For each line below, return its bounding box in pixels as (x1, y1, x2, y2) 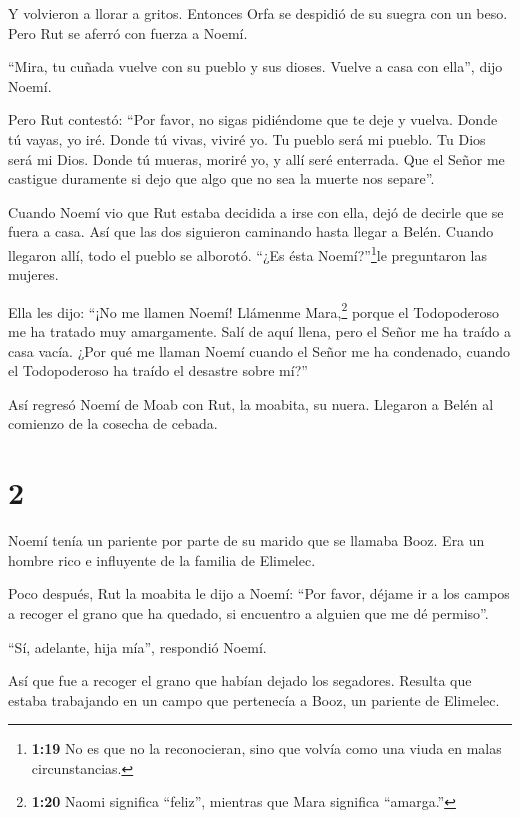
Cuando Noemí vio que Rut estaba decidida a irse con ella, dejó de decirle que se (8, 201, 504, 222)
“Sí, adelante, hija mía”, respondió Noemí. (8, 636, 267, 657)
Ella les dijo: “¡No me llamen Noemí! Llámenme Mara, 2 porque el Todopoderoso (8, 298, 500, 322)
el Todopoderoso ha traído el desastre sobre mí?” (8, 360, 308, 381)
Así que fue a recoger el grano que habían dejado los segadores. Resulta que (8, 670, 472, 691)
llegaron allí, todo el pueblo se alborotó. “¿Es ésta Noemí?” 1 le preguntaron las (8, 241, 488, 265)
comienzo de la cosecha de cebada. (8, 413, 218, 434)
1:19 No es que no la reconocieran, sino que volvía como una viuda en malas (31, 738, 502, 759)
